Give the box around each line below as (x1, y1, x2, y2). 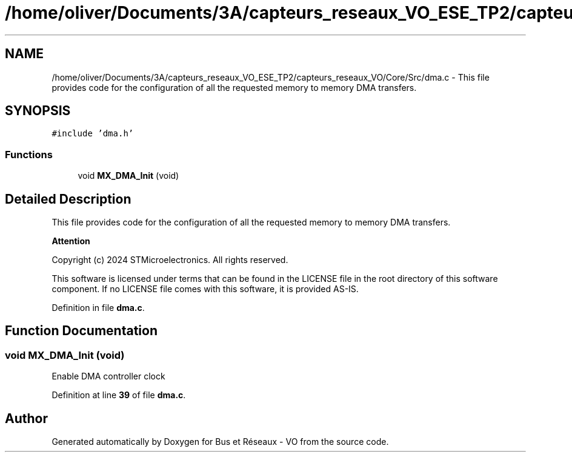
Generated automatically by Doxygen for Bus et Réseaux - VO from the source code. (52, 436, 389, 447)
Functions (5, 148, 53, 161)
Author (5, 410, 48, 426)
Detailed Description (5, 191, 131, 207)
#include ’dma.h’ (52, 128, 134, 139)
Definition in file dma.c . (52, 302, 145, 313)
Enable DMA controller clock (52, 371, 165, 382)
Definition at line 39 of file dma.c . (52, 390, 186, 401)
